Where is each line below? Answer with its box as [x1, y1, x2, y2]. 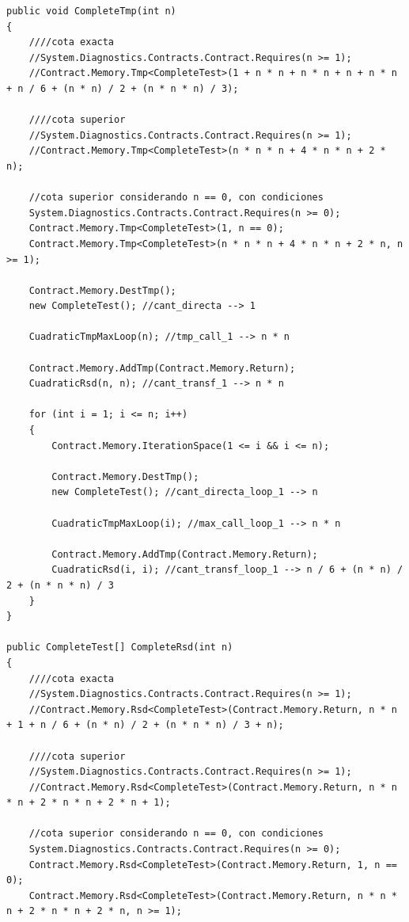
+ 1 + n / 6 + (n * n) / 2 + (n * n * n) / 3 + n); [6, 719, 284, 731]
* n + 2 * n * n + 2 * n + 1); [6, 797, 171, 809]
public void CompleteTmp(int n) [6, 6, 176, 17]
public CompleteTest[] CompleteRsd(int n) [6, 642, 233, 653]
